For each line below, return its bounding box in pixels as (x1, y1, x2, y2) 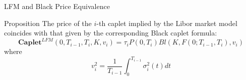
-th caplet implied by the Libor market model (96, 17, 237, 28)
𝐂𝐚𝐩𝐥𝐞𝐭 (18, 39, 42, 46)
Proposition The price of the (4, 17, 92, 28)
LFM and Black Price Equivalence (4, 1, 110, 11)
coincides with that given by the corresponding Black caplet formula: (4, 27, 217, 38)
